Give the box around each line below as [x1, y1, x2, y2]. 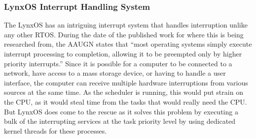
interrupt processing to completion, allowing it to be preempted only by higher [4, 49, 242, 58]
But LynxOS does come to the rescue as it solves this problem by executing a [4, 106, 238, 116]
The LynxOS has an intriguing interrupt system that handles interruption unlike [4, 20, 248, 30]
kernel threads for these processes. [4, 125, 107, 136]
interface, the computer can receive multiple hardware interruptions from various [4, 77, 248, 87]
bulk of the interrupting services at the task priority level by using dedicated [4, 116, 236, 126]
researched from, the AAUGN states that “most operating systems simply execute [4, 39, 252, 49]
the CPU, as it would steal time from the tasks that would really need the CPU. [4, 96, 247, 107]
